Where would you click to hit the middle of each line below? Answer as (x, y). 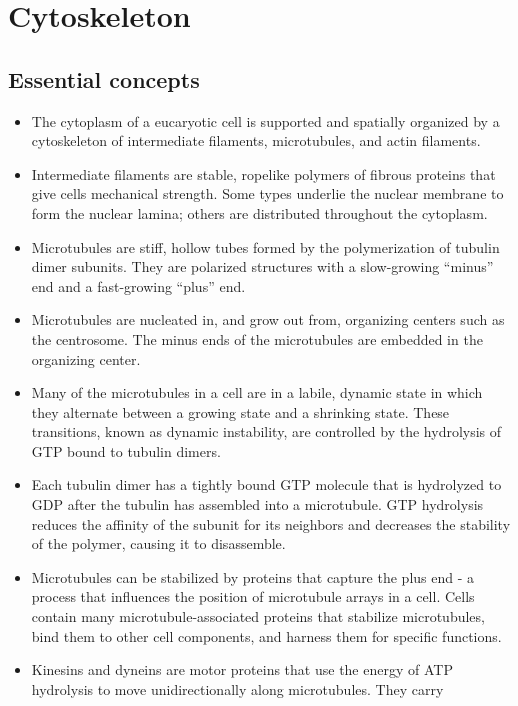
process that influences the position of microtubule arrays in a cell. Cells (253, 596)
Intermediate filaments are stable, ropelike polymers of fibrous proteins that (263, 173)
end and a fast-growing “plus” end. (138, 285)
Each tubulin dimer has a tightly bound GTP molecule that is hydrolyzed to (266, 484)
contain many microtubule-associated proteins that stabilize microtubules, (258, 616)
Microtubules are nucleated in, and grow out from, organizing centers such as (268, 319)
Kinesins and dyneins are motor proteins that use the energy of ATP (242, 669)
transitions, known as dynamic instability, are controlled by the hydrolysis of (266, 431)
